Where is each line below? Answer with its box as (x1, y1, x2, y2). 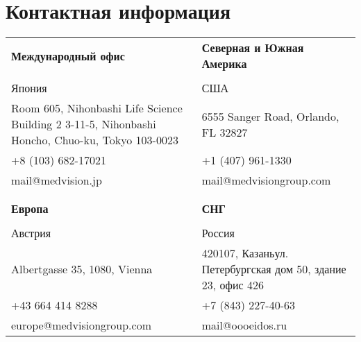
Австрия (11, 225, 51, 241)
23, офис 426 (201, 277, 264, 293)
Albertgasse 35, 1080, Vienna (11, 261, 153, 277)
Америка (201, 55, 247, 72)
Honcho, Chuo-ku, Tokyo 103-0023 (11, 132, 178, 148)
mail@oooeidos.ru (201, 317, 287, 334)
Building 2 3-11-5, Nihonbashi (11, 116, 156, 132)
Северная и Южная (201, 40, 304, 56)
